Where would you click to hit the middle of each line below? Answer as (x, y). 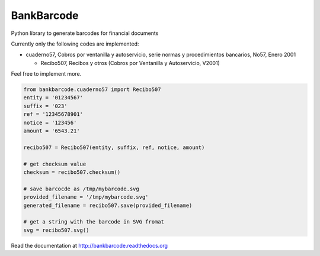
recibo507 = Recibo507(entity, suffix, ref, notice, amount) (114, 147)
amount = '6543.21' (52, 131)
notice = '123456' (50, 122)
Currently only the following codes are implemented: (75, 44)
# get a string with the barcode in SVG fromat (94, 222)
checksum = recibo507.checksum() (72, 172)
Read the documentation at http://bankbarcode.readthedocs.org (89, 245)
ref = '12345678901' (53, 114)
